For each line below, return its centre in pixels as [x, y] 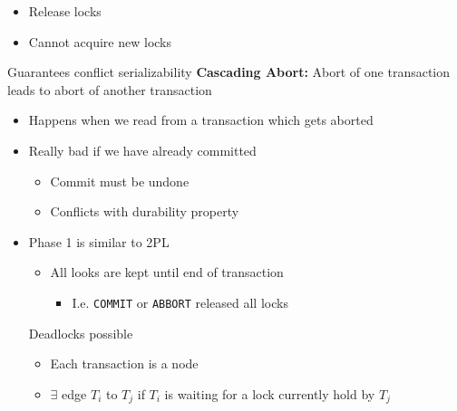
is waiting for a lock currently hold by [270, 393]
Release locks [65, 11]
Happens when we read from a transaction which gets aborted [201, 120]
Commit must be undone [120, 181]
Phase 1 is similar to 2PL [99, 241]
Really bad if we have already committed [142, 150]
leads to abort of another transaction [110, 89]
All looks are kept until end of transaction [167, 272]
